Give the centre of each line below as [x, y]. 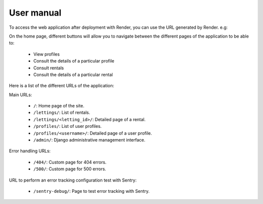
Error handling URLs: [30, 151]
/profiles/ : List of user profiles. [67, 126]
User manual [35, 13]
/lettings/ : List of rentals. [62, 113]
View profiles [47, 54]
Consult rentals [49, 68]
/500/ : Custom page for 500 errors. [70, 169]
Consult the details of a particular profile [74, 61]
